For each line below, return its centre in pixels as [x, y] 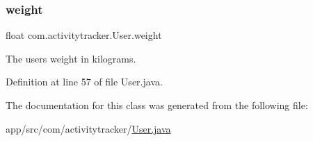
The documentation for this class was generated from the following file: [157, 105]
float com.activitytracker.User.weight [84, 35]
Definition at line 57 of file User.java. [84, 82]
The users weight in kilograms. [71, 58]
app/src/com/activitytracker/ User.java [88, 128]
